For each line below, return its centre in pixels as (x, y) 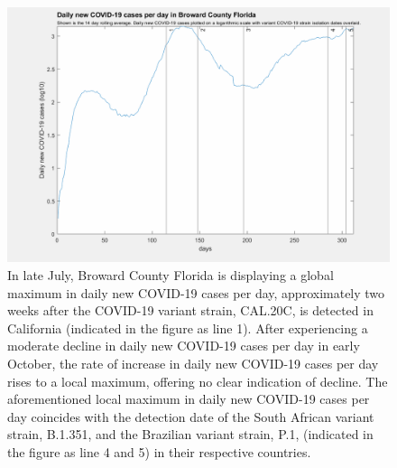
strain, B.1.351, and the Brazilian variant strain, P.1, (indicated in (190, 434)
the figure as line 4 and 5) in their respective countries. (159, 451)
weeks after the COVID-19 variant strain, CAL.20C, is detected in (190, 310)
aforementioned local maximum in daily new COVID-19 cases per (189, 399)
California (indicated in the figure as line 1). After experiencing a (188, 328)
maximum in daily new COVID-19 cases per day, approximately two (196, 292)
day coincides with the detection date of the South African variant (191, 416)
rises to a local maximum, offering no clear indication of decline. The (198, 381)
